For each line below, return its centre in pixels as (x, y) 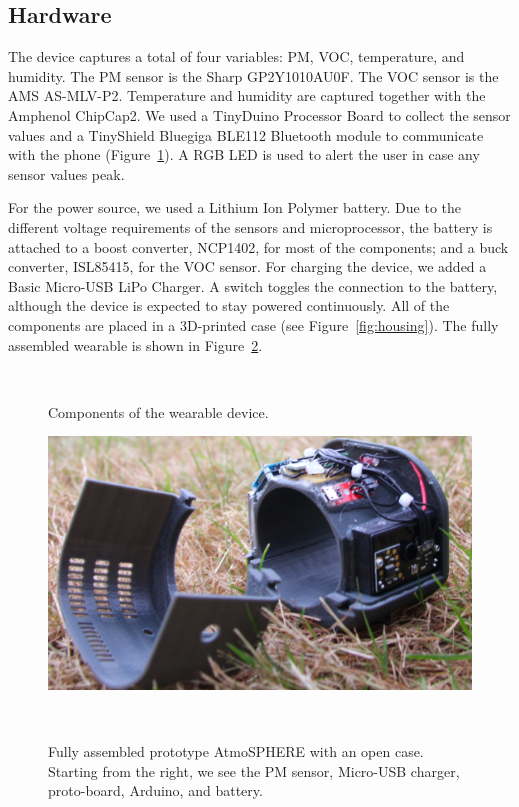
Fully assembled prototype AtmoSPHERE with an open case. (236, 751)
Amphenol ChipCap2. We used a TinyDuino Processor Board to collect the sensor (259, 114)
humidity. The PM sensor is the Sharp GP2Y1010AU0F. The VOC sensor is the (253, 75)
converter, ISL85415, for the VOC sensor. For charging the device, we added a (247, 266)
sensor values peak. (66, 173)
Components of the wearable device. (158, 411)
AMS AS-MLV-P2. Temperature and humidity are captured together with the (247, 95)
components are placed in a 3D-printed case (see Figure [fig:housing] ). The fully (253, 324)
